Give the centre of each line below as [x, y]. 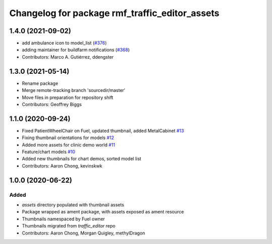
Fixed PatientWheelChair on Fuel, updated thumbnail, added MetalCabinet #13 [103, 131]
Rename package [40, 83]
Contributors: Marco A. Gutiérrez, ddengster [68, 57]
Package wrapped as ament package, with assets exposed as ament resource [103, 212]
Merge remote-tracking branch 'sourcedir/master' [74, 90]
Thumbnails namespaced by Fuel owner [63, 219]
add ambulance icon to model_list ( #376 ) [64, 43]
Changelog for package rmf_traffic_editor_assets [114, 13]
